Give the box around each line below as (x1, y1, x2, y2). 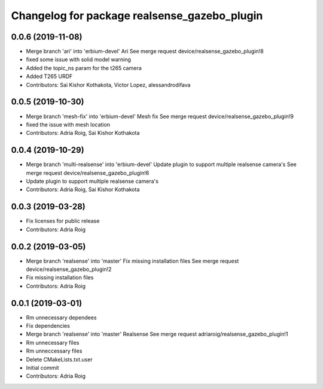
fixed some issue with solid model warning (26, 56, 132, 63)
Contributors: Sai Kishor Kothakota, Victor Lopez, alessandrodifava (26, 81, 191, 88)
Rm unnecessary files (26, 339, 80, 346)
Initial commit (26, 364, 59, 372)
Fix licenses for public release (26, 218, 100, 225)
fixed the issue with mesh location (26, 120, 111, 128)
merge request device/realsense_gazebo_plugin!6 (26, 169, 150, 176)
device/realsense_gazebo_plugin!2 (26, 266, 112, 273)
